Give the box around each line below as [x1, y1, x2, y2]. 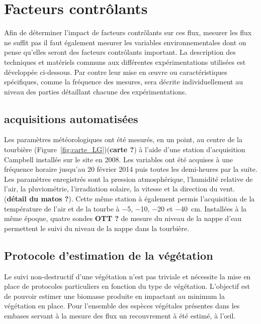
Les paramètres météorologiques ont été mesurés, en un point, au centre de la [4, 134, 242, 145]
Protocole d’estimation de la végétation [4, 247, 213, 263]
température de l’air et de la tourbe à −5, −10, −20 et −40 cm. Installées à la [4, 203, 247, 213]
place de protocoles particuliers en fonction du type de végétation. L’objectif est [4, 281, 250, 291]
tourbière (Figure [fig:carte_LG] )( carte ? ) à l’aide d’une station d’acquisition [4, 144, 245, 155]
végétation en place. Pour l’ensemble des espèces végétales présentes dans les [4, 300, 240, 311]
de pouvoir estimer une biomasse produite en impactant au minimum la [4, 290, 225, 301]
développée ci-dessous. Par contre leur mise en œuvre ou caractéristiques [4, 66, 227, 77]
